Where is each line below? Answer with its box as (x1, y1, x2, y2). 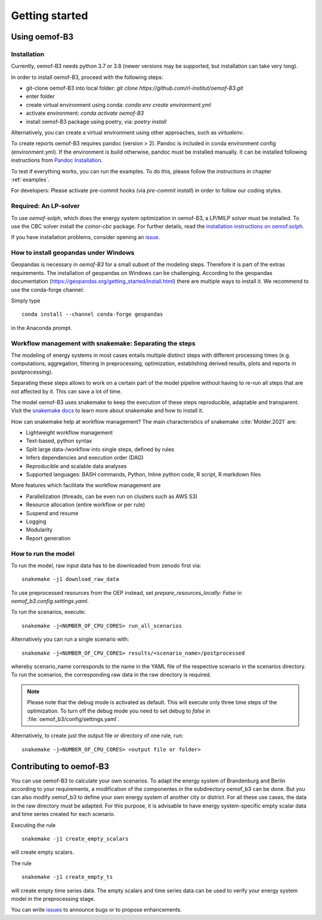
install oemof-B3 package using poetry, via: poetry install (26, 118, 167, 125)
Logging (26, 518, 47, 525)
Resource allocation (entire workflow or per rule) (26, 501, 145, 508)
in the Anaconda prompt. (11, 324, 72, 331)
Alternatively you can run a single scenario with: (11, 635, 129, 643)
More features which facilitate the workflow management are (11, 482, 161, 489)
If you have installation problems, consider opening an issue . (11, 234, 160, 241)
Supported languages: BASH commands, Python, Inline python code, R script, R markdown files (26, 471, 261, 478)
